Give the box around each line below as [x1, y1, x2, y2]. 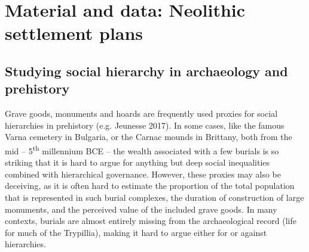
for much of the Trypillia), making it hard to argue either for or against [5, 226, 267, 238]
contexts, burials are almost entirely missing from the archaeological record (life [5, 214, 296, 227]
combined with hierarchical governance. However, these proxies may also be [5, 167, 281, 180]
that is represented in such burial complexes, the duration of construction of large [5, 191, 304, 203]
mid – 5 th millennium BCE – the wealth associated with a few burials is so [5, 142, 279, 157]
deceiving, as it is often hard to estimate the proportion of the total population [5, 179, 295, 192]
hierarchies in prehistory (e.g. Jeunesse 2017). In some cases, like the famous [5, 119, 284, 131]
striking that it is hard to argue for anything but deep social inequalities [5, 156, 270, 169]
